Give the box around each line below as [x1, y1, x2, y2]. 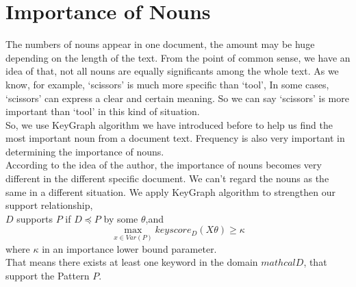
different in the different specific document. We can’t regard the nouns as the [5, 171, 329, 186]
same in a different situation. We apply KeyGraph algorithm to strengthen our [5, 184, 336, 199]
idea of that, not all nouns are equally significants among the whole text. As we [5, 64, 339, 78]
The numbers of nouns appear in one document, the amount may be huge [5, 37, 315, 51]
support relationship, [5, 198, 93, 212]
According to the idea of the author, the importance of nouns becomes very [5, 158, 322, 172]
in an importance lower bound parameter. [42, 241, 217, 255]
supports [16, 211, 53, 225]
